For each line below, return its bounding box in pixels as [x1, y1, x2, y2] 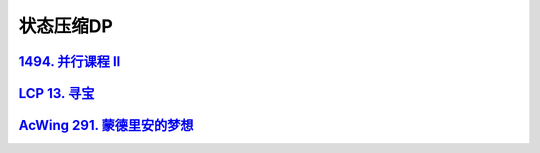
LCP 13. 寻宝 [18, 85, 95, 102]
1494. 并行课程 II [18, 53, 121, 70]
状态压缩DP [18, 15, 114, 37]
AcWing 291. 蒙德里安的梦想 [18, 117, 194, 134]
